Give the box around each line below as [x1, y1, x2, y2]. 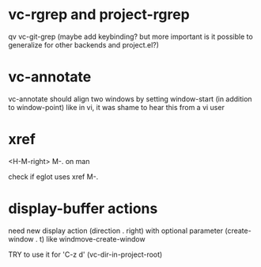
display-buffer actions [8, 200, 158, 217]
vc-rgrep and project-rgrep [8, 6, 190, 24]
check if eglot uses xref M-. [8, 172, 99, 181]
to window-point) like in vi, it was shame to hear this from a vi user [8, 102, 225, 112]
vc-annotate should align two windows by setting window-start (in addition [8, 93, 252, 104]
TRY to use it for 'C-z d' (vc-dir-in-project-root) [8, 250, 163, 259]
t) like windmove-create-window [39, 234, 146, 243]
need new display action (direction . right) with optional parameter [8, 226, 224, 235]
